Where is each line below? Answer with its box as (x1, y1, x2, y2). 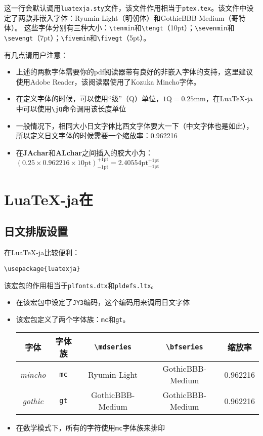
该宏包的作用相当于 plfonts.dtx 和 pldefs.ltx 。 (4, 280, 158, 290)
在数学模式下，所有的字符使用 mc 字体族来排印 (16, 422, 165, 433)
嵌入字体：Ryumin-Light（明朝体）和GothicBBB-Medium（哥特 (39, 12, 246, 23)
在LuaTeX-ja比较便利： (4, 247, 80, 258)
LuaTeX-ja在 (4, 188, 93, 209)
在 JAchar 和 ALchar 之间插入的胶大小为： (16, 147, 153, 157)
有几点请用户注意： (4, 49, 68, 60)
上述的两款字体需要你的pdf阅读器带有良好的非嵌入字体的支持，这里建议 (16, 66, 253, 77)
